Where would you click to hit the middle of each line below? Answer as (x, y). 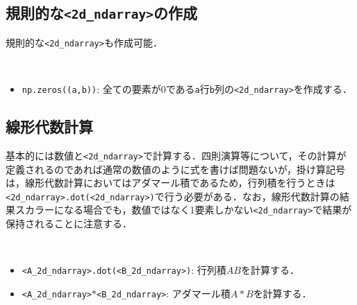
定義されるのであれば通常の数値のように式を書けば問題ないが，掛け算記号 (176, 169)
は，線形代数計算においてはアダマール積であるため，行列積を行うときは (171, 183)
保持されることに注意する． (69, 224)
